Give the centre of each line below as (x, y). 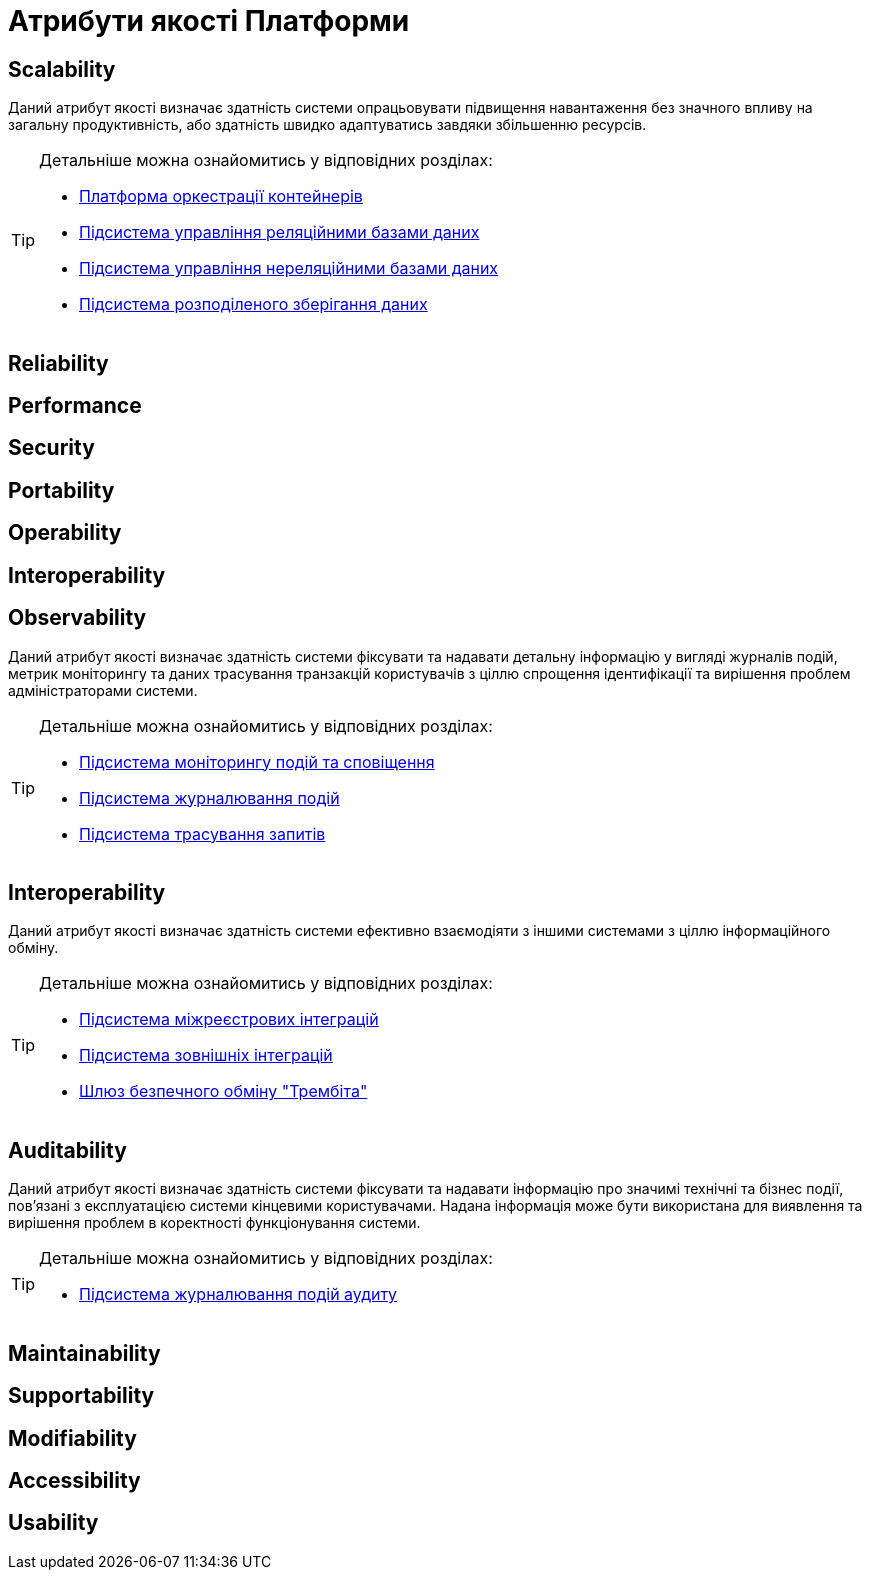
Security (51, 448)
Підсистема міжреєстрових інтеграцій (229, 1019)
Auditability (67, 1150)
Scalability (62, 69)
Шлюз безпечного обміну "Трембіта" (223, 1091)
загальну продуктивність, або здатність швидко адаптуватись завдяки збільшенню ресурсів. (327, 125)
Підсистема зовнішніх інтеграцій (206, 1055)
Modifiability (72, 1438)
